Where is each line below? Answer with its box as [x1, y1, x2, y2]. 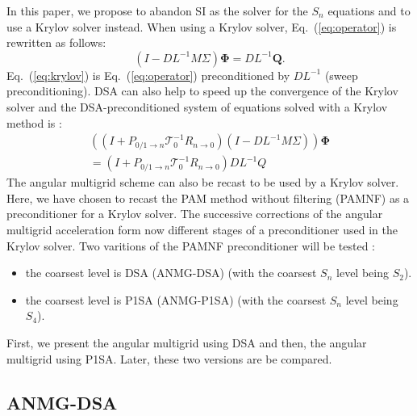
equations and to [327, 2, 411, 19]
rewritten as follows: [6, 34, 106, 51]
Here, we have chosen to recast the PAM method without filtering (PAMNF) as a [6, 189, 410, 206]
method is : [6, 114, 62, 131]
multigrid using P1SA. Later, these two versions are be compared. [6, 350, 332, 367]
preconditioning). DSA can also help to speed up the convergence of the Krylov [6, 82, 398, 99]
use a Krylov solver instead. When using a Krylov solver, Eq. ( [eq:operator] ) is [6, 18, 397, 35]
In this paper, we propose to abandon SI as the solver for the [6, 2, 308, 19]
